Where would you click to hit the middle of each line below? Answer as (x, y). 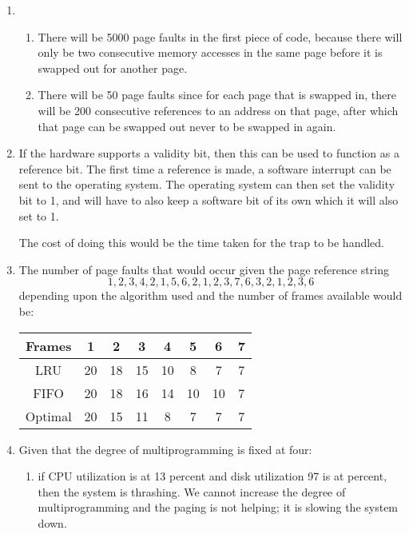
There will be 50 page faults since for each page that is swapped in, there (217, 95)
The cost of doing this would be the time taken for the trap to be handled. (201, 243)
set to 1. (39, 215)
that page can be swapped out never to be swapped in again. (187, 126)
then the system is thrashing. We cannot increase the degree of (192, 491)
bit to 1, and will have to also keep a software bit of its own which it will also (208, 199)
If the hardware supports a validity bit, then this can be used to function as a (209, 153)
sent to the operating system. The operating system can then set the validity (207, 184)
